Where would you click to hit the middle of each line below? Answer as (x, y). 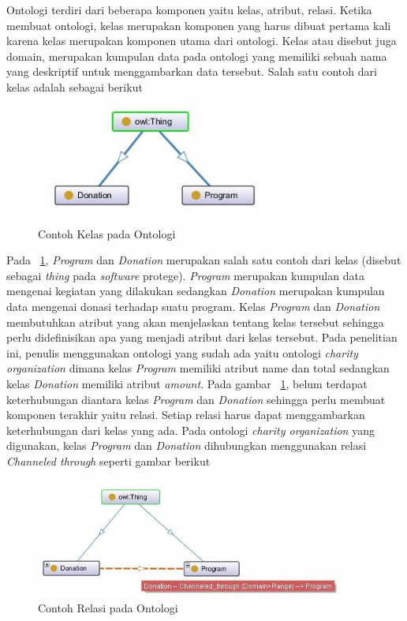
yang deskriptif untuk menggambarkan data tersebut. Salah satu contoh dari (192, 71)
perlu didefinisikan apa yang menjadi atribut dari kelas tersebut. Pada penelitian (202, 337)
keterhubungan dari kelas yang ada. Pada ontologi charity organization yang (190, 430)
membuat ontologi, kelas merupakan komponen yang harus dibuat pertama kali (199, 25)
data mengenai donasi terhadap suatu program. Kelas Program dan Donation (193, 307)
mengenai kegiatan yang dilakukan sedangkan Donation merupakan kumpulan (196, 291)
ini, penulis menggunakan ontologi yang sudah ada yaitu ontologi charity (182, 352)
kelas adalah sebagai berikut (75, 86)
